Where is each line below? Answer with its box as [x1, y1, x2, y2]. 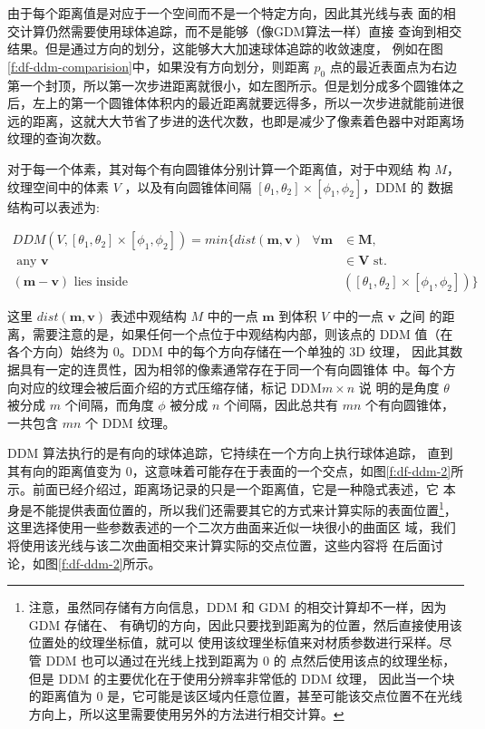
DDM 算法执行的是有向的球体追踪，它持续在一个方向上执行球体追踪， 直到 [7, 443, 453, 462]
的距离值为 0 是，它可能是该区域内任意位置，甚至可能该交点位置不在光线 [28, 686, 463, 705]
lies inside [73, 276, 129, 289]
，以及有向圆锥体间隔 [124, 177, 252, 196]
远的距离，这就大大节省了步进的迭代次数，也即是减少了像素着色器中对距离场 [7, 111, 464, 130]
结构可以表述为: [7, 197, 100, 216]
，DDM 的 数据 [363, 177, 453, 196]
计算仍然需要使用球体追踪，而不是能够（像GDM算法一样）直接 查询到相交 [19, 21, 462, 40]
